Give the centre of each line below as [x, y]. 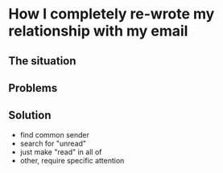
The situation [42, 61]
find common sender [55, 134]
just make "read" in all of [61, 152]
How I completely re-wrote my [111, 14]
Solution [30, 115]
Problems [33, 88]
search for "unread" [53, 143]
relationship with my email [98, 31]
